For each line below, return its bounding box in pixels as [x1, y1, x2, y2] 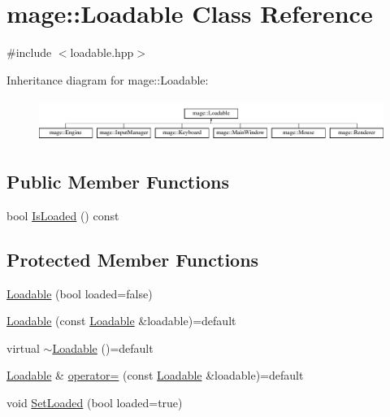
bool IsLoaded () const [6, 206, 119, 224]
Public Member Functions [6, 168, 229, 193]
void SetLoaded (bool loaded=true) [6, 393, 183, 410]
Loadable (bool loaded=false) [6, 285, 153, 302]
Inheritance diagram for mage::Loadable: [6, 71, 209, 88]
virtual [6, 339, 40, 356]
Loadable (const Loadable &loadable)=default [6, 312, 236, 329]
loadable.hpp [70, 44, 134, 61]
